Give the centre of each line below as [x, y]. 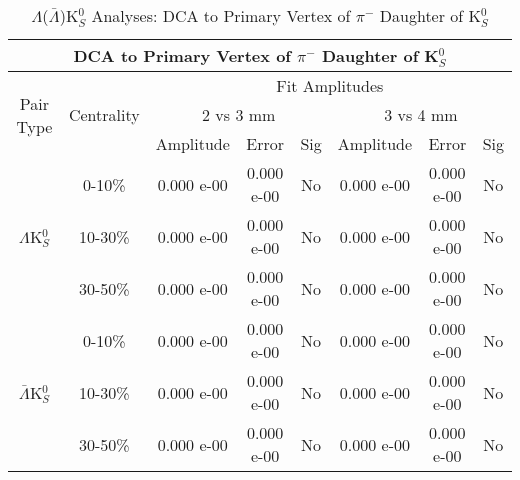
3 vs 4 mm [421, 114]
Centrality [104, 114]
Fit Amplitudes [330, 85]
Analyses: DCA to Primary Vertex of [221, 15]
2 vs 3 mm [239, 114]
